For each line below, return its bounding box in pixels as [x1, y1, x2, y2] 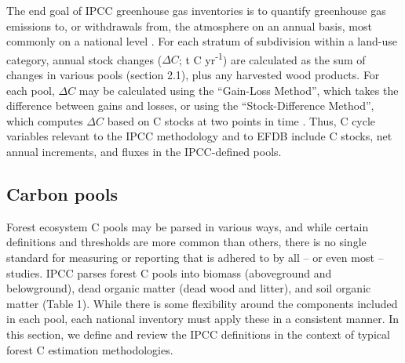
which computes [6, 112, 83, 129]
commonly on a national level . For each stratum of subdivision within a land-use [6, 33, 397, 49]
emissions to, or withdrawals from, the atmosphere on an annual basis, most [6, 17, 372, 34]
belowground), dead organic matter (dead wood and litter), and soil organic [6, 280, 371, 296]
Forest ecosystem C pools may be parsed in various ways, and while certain [6, 218, 369, 234]
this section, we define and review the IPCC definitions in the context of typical [6, 325, 390, 342]
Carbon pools [6, 181, 118, 205]
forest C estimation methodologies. [6, 341, 173, 358]
